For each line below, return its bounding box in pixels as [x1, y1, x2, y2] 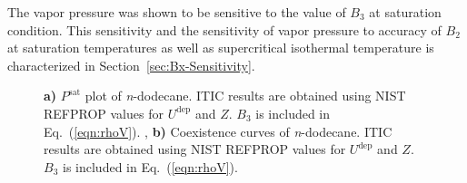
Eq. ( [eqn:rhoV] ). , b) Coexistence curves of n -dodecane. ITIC [44, 121, 392, 140]
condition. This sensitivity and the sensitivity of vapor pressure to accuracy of [7, 20, 442, 39]
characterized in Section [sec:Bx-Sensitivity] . [7, 55, 255, 74]
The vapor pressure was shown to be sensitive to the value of [7, 3, 346, 21]
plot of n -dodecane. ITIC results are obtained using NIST [84, 86, 406, 105]
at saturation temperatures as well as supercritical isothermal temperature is [7, 38, 434, 57]
